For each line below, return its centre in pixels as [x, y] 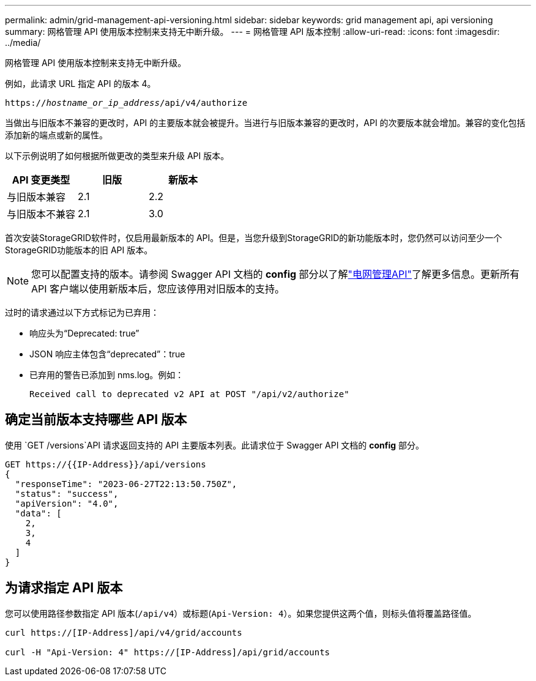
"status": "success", [67, 493]
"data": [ [38, 513]
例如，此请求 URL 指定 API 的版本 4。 [80, 84]
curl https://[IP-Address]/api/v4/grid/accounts [124, 632]
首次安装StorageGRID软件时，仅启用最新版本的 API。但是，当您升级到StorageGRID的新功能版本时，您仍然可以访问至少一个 [254, 238]
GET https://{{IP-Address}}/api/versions [106, 464]
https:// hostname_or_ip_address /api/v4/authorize [126, 103]
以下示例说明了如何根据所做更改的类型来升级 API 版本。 [117, 156]
